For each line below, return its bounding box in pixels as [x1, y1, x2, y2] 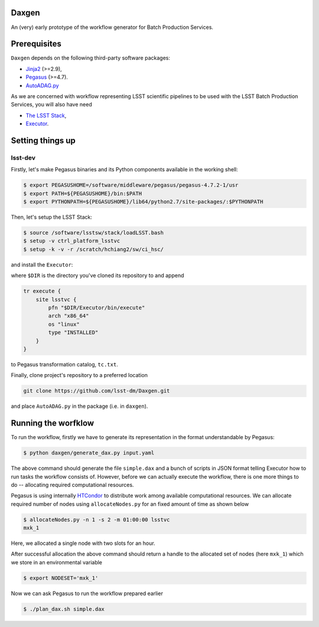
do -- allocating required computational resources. [11, 481, 134, 488]
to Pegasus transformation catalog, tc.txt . [11, 360, 118, 368]
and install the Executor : [11, 261, 73, 268]
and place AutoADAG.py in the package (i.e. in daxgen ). [11, 402, 148, 410]
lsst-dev [11, 154, 35, 162]
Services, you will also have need [11, 101, 92, 108]
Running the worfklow [11, 418, 95, 428]
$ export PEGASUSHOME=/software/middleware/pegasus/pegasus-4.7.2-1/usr [23, 182, 239, 189]
